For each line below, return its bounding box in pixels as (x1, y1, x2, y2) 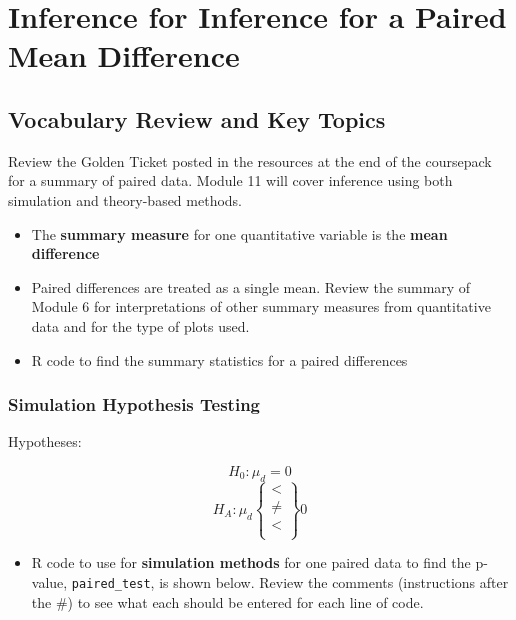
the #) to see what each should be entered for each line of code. (31, 591, 424, 612)
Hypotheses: (8, 431, 82, 452)
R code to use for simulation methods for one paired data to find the (31, 552, 471, 573)
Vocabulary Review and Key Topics (8, 103, 386, 134)
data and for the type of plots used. (31, 315, 250, 336)
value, (31, 571, 68, 592)
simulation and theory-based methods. (8, 189, 243, 210)
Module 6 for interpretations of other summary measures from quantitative (31, 296, 491, 317)
